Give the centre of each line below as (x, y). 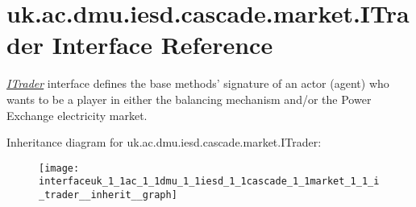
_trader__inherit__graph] (108, 195)
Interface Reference (162, 45)
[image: (59, 168)
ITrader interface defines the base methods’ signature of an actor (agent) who (198, 83)
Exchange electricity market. (77, 115)
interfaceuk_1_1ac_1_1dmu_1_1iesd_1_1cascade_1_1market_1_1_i (209, 182)
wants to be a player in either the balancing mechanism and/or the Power (189, 99)
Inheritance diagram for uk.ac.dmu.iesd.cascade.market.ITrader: (164, 142)
